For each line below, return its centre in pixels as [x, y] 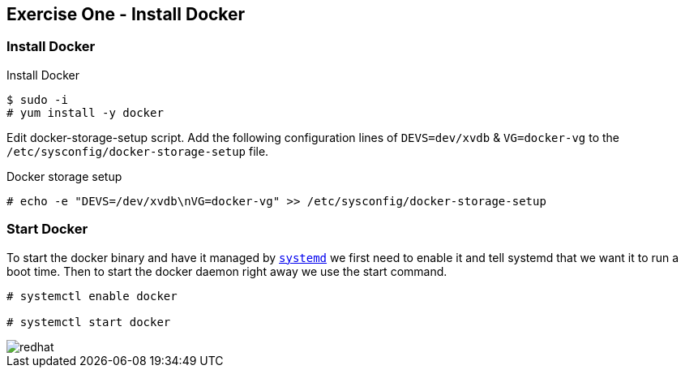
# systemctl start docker [89, 322]
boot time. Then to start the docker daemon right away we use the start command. [227, 271]
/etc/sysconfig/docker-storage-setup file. [138, 151]
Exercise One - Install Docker [126, 14]
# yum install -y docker [85, 112]
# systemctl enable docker [92, 296]
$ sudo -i [37, 99]
